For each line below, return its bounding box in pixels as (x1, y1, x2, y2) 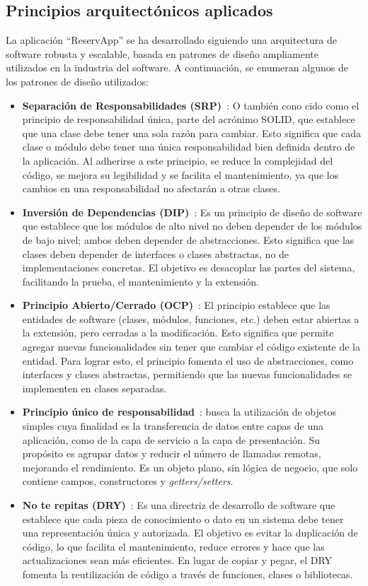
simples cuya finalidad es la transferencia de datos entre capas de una (22, 418, 324, 433)
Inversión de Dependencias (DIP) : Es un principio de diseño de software (22, 204, 362, 219)
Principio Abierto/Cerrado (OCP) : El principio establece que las (22, 298, 330, 312)
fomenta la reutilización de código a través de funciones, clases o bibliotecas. (22, 566, 353, 581)
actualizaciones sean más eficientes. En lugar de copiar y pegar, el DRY (22, 553, 333, 568)
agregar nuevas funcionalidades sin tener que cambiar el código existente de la (22, 339, 361, 354)
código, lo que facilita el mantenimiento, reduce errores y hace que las (22, 539, 325, 553)
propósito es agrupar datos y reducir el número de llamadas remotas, (22, 446, 321, 461)
